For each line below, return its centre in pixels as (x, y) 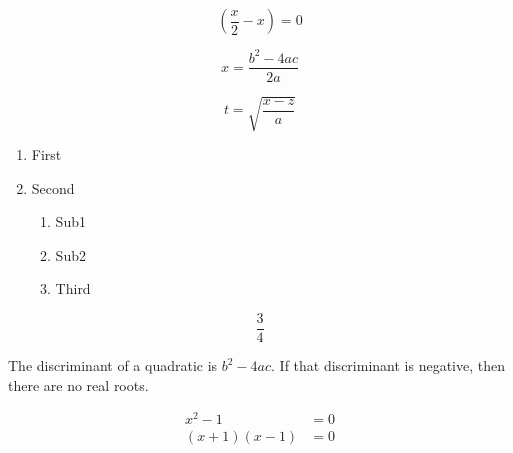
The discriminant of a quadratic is (113, 365)
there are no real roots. (78, 384)
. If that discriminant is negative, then (388, 365)
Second (53, 187)
